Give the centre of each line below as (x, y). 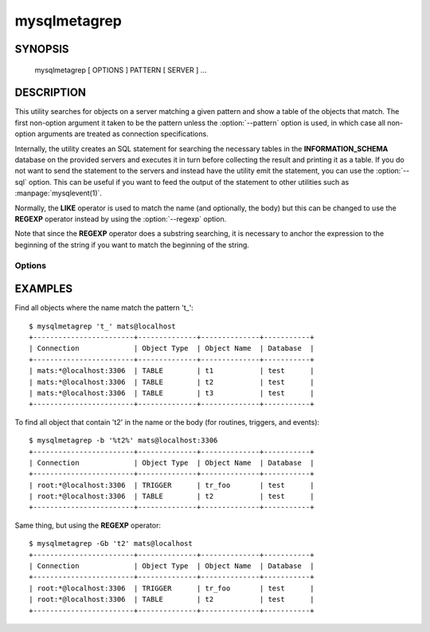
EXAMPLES (44, 289)
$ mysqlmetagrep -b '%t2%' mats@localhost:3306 (123, 441)
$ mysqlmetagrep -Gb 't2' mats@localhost (111, 544)
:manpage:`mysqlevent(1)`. (59, 193)
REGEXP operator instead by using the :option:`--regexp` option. (121, 218)
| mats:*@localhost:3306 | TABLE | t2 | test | (172, 382)
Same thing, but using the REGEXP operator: (88, 525)
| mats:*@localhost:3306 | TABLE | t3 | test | (172, 393)
